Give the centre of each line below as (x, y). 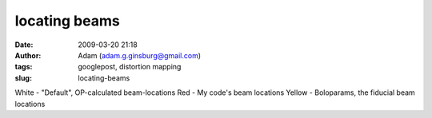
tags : (24, 67)
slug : (23, 78)
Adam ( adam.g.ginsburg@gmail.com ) (140, 55)
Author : (28, 55)
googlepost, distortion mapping (130, 67)
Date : (24, 45)
